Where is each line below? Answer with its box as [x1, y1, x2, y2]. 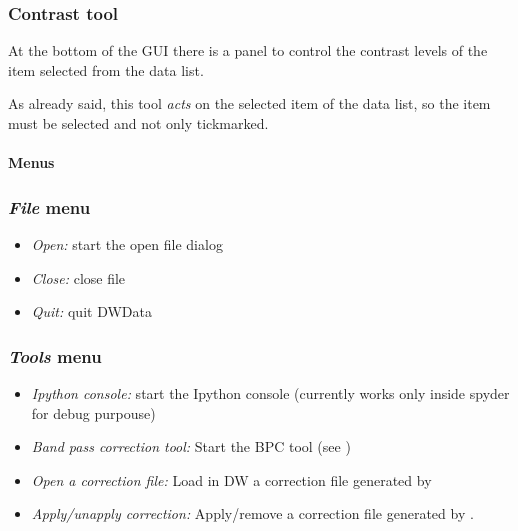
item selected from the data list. [8, 59, 204, 80]
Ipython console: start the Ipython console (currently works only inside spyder [31, 383, 510, 403]
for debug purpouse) [31, 402, 156, 423]
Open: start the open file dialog [31, 234, 223, 254]
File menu [8, 194, 91, 219]
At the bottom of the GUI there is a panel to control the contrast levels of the [8, 40, 488, 61]
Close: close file [31, 267, 126, 288]
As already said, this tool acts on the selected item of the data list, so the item [8, 93, 491, 114]
